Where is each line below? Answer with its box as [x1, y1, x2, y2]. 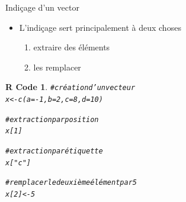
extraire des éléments [33, 41, 110, 53]
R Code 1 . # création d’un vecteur [5, 81, 136, 93]
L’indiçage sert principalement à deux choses [19, 21, 181, 33]
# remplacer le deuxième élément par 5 [5, 178, 137, 187]
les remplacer [33, 60, 81, 73]
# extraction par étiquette [5, 147, 103, 155]
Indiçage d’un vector [5, 1, 79, 13]
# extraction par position [5, 115, 99, 124]
